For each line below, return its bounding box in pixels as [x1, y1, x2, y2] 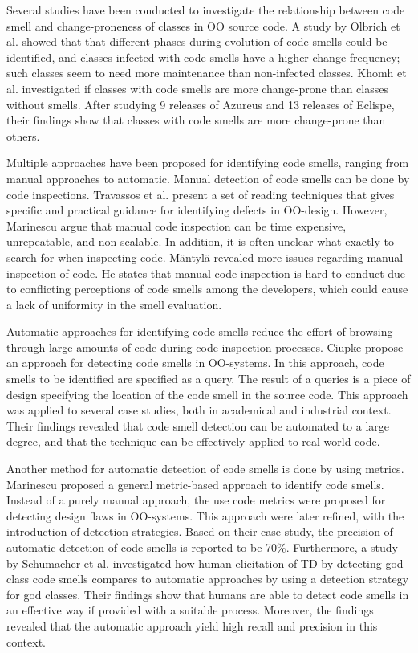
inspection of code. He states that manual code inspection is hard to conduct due [6, 264, 406, 281]
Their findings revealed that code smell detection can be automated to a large [6, 417, 390, 434]
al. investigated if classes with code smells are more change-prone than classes [6, 80, 388, 96]
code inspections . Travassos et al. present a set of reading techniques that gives [6, 186, 395, 202]
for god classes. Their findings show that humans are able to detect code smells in [6, 586, 409, 602]
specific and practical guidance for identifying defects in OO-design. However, [6, 202, 388, 218]
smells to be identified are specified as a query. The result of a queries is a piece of [6, 370, 411, 387]
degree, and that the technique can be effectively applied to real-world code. [6, 433, 380, 450]
